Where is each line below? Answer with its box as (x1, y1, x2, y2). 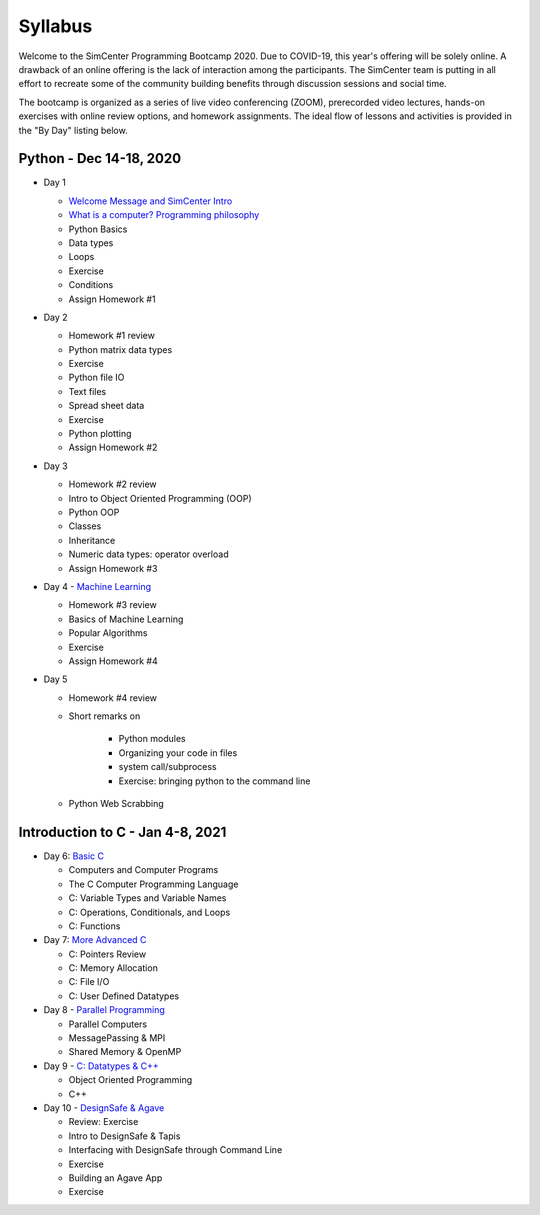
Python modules (118, 733, 186, 745)
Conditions (68, 279, 114, 291)
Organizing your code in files (118, 746, 238, 759)
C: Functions (68, 920, 121, 932)
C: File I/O (68, 976, 110, 988)
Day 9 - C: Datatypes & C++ (43, 1060, 159, 1072)
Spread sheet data (68, 400, 145, 412)
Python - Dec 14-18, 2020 (18, 150, 182, 167)
